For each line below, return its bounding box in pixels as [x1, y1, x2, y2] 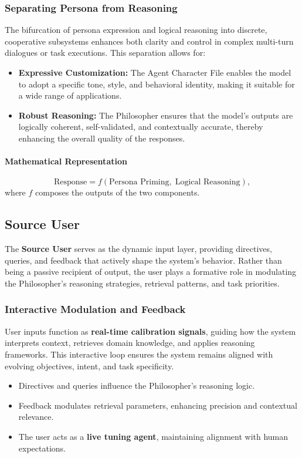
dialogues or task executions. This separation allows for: [5, 46, 206, 59]
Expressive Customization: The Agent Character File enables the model [18, 66, 291, 78]
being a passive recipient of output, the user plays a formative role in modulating [5, 265, 297, 278]
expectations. [18, 442, 66, 454]
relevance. [18, 410, 54, 423]
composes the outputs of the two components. [35, 186, 200, 198]
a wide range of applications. [18, 89, 122, 102]
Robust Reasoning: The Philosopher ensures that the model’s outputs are [18, 109, 293, 121]
